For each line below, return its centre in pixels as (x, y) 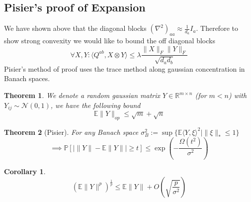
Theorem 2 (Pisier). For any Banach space (71, 132)
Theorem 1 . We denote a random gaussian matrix (82, 95)
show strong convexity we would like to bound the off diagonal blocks (110, 40)
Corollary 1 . (25, 171)
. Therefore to (217, 28)
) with (238, 95)
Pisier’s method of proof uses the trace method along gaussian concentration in (125, 68)
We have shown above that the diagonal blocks (75, 28)
